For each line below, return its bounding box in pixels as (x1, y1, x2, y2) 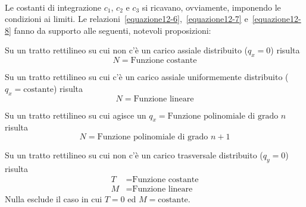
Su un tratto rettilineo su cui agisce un (5, 109, 146, 121)
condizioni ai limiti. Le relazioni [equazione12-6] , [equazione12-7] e (5, 12, 248, 25)
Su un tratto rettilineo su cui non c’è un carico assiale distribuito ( (5, 44, 248, 56)
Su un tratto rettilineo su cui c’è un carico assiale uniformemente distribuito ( (5, 71, 289, 83)
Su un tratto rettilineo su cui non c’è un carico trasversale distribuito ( (5, 148, 263, 161)
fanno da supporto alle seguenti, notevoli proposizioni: (14, 24, 211, 36)
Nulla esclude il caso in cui (5, 193, 102, 205)
